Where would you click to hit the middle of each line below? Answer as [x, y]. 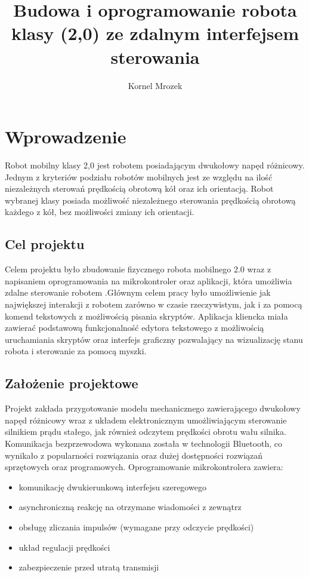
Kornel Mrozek [155, 85]
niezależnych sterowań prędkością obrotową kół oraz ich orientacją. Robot [139, 188]
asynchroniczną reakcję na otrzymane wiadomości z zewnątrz [130, 507]
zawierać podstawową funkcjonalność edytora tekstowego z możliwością [135, 328]
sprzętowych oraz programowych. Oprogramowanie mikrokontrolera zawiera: [144, 467]
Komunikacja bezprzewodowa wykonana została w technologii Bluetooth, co [144, 443]
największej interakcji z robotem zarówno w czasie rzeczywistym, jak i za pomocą [154, 304]
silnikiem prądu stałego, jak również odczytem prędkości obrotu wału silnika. [146, 432]
